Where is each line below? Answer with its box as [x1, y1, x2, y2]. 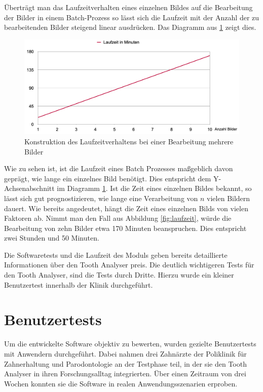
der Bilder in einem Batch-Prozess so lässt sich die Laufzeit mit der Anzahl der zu [4, 12, 259, 22]
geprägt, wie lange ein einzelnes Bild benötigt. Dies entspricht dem [4, 173, 211, 183]
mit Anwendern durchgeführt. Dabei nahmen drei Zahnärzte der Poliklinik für [4, 348, 247, 359]
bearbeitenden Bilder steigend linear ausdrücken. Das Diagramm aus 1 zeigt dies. [4, 22, 256, 32]
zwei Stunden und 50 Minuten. [4, 232, 99, 243]
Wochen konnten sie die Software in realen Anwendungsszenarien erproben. [4, 378, 238, 388]
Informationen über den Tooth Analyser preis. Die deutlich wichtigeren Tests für [4, 259, 254, 270]
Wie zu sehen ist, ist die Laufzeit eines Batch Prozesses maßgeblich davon [4, 163, 233, 174]
